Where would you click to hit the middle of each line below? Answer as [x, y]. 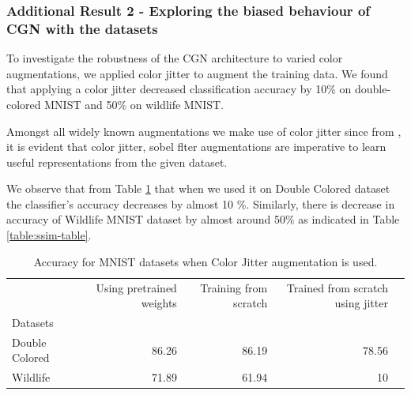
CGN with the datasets [82, 28]
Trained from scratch [337, 287]
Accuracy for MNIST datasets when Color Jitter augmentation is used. [205, 261]
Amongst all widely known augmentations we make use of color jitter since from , [204, 131]
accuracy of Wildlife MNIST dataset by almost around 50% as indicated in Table [203, 219]
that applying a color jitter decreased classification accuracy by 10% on [179, 89]
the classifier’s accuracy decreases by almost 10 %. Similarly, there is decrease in [201, 203]
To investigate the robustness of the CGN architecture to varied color [175, 58]
